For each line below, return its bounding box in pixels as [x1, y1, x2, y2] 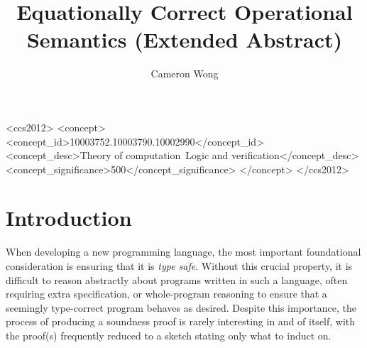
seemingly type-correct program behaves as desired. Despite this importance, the [6, 300, 356, 315]
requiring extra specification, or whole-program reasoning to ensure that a [6, 286, 327, 301]
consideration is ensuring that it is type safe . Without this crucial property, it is [6, 259, 353, 273]
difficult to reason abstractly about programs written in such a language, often [6, 272, 348, 287]
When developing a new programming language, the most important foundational [6, 244, 361, 259]
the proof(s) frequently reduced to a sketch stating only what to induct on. [6, 327, 332, 342]
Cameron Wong [150, 66, 219, 81]
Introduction [6, 203, 132, 232]
